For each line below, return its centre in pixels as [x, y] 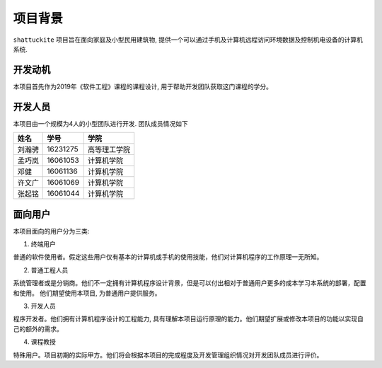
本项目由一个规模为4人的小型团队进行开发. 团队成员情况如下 [101, 123]
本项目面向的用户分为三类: [51, 231]
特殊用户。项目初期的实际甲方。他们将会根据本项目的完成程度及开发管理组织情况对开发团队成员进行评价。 [168, 355]
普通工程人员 [50, 270]
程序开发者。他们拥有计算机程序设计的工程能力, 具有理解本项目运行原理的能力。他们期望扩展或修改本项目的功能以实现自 [188, 319]
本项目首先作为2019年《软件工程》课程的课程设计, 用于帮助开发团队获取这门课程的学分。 [143, 86]
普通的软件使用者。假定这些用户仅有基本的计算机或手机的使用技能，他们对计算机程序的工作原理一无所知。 [168, 257]
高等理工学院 [109, 150]
